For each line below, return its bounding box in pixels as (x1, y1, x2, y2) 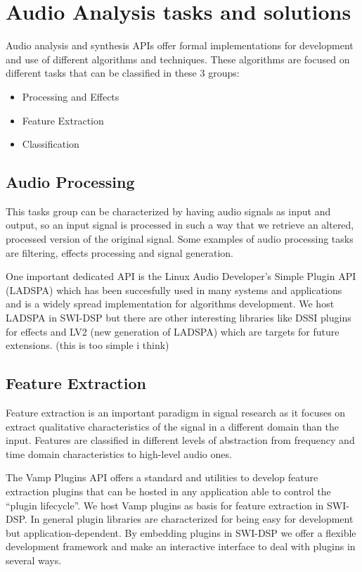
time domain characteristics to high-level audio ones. (6, 446, 232, 461)
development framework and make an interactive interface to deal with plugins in (6, 539, 356, 554)
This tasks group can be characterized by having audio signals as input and (6, 203, 331, 218)
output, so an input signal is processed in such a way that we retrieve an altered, (6, 217, 354, 232)
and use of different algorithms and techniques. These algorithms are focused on (6, 51, 350, 66)
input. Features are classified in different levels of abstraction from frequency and (6, 433, 355, 447)
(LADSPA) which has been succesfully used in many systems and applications (6, 282, 342, 297)
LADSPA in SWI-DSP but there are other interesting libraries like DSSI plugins (6, 310, 351, 325)
